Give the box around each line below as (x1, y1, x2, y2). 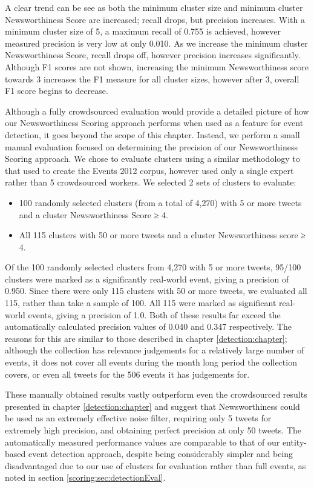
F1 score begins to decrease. (5, 84, 108, 97)
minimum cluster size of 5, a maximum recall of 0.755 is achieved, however (5, 25, 281, 38)
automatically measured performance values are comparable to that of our (5, 435, 280, 448)
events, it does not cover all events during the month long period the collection (5, 356, 297, 369)
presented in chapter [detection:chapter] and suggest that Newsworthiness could (5, 399, 300, 412)
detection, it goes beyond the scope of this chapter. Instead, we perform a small (5, 128, 300, 141)
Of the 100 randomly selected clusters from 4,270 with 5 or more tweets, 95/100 (5, 261, 301, 273)
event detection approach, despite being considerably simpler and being (28, 447, 293, 460)
